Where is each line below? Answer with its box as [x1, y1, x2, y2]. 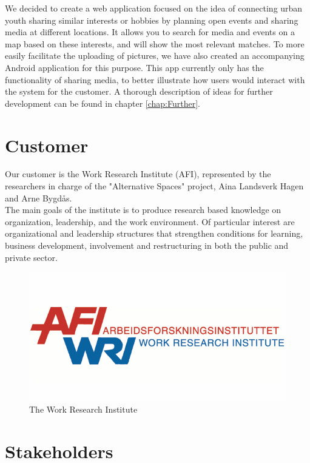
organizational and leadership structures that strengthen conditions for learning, [5, 227, 303, 240]
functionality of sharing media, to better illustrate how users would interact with [5, 73, 305, 86]
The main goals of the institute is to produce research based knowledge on [5, 203, 281, 216]
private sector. [5, 251, 58, 263]
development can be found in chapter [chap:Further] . [5, 96, 200, 109]
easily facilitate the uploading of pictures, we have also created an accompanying [5, 49, 305, 62]
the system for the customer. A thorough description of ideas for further [5, 85, 273, 98]
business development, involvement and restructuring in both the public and [5, 239, 289, 252]
